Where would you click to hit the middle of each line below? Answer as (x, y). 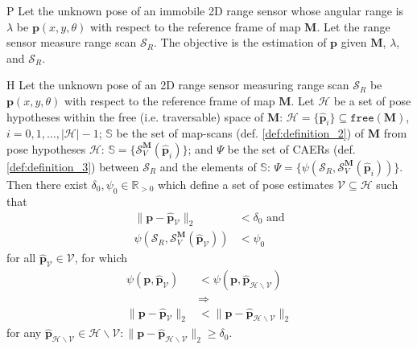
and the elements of (208, 166)
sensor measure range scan (72, 42)
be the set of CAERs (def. (291, 148)
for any (24, 333)
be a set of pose (372, 100)
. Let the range (353, 26)
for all (21, 258)
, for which (101, 258)
